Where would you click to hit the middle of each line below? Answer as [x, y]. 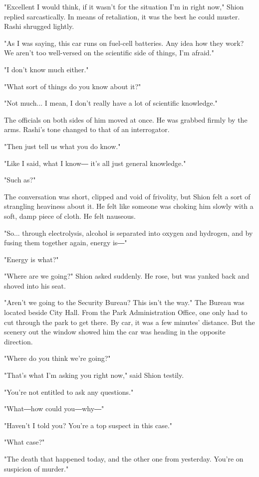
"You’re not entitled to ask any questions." [69, 392]
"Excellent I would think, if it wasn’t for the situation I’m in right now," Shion [124, 6]
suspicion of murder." [36, 468]
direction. [18, 341]
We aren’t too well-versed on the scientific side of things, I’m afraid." [109, 53]
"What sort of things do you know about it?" [73, 86]
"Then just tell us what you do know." [62, 146]
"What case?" [24, 442]
